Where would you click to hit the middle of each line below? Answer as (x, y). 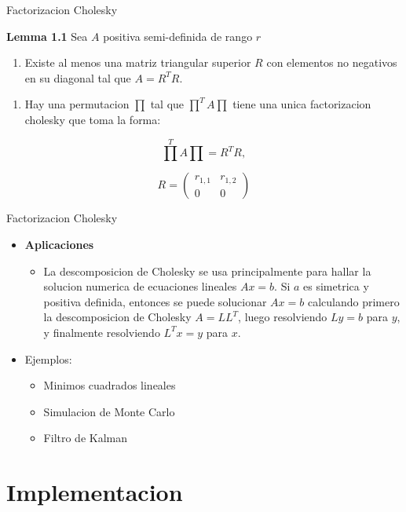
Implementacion (95, 492)
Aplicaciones (59, 244)
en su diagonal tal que (78, 77)
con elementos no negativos (332, 62)
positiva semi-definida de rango (178, 36)
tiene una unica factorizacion (302, 104)
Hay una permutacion (77, 104)
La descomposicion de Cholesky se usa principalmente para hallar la (207, 271)
